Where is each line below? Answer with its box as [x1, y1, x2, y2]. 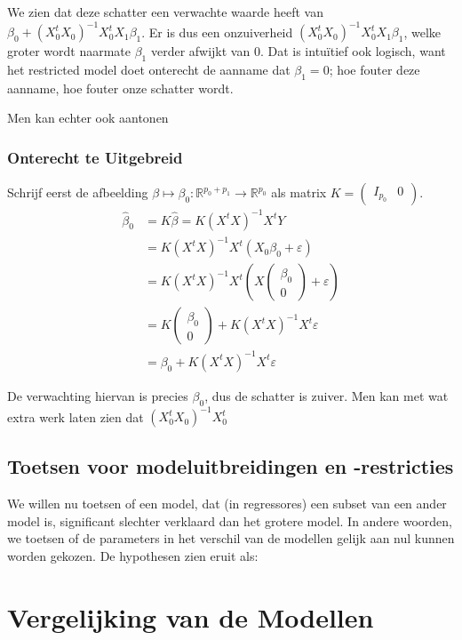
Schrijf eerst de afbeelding [7, 183, 148, 202]
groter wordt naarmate [7, 42, 131, 60]
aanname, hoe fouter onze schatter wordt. [7, 78, 234, 97]
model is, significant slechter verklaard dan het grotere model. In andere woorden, [7, 511, 453, 530]
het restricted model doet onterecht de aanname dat [7, 60, 291, 78]
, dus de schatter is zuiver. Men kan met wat [204, 386, 449, 404]
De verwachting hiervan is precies [7, 386, 188, 404]
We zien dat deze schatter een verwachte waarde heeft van [7, 3, 323, 20]
